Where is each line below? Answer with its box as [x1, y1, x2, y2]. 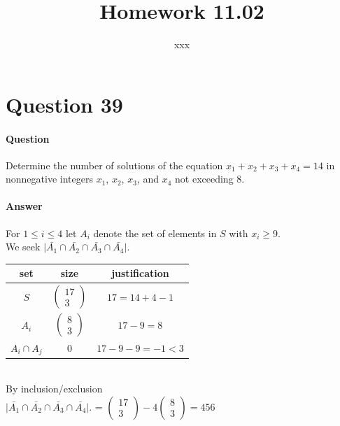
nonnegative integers [6, 171, 93, 186]
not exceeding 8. [175, 171, 245, 186]
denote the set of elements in [93, 225, 217, 240]
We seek [6, 239, 41, 254]
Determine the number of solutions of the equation [6, 157, 223, 172]
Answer [6, 199, 43, 213]
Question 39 [6, 90, 123, 118]
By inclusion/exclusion [6, 381, 103, 396]
